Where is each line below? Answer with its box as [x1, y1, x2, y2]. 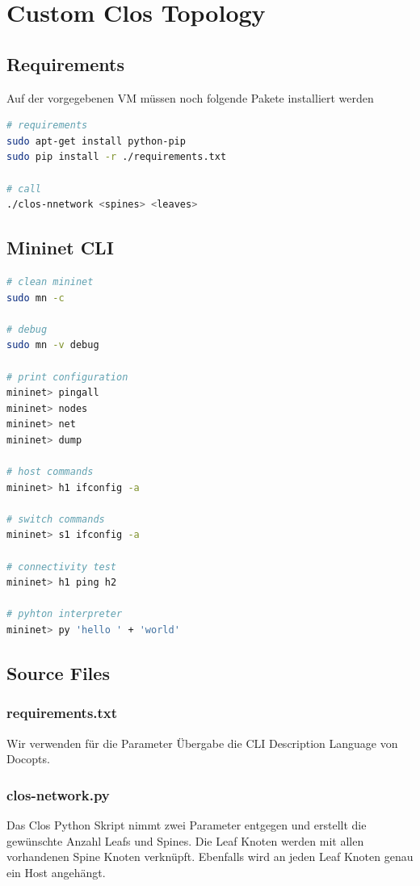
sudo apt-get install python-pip [6, 135, 186, 147]
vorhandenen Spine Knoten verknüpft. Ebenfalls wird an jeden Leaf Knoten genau [6, 848, 414, 865]
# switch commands [6, 513, 105, 525]
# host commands [6, 466, 94, 478]
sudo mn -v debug [6, 339, 99, 351]
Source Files [6, 660, 110, 685]
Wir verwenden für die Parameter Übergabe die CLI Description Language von [6, 734, 398, 751]
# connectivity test [6, 561, 117, 573]
